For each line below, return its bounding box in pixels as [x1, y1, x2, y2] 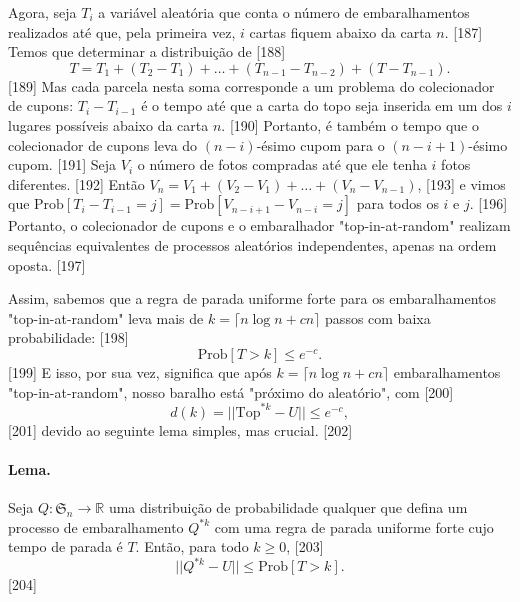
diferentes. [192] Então [8, 173, 145, 194]
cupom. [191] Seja [8, 154, 117, 175]
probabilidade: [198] [8, 327, 129, 348]
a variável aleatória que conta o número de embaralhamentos [98, 2, 470, 22]
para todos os [356, 193, 439, 214]
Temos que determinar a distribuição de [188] [8, 41, 286, 62]
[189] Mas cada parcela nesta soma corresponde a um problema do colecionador [8, 75, 495, 96]
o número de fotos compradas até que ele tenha [137, 154, 427, 175]
